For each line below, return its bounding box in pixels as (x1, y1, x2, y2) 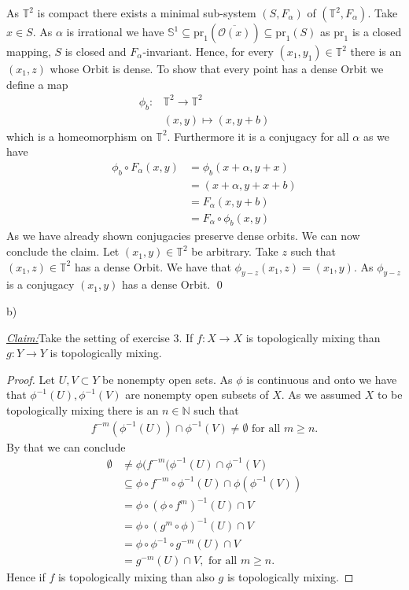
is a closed (352, 24, 402, 39)
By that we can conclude (6, 438, 126, 455)
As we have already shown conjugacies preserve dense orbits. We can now (6, 227, 360, 244)
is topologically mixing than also (57, 569, 215, 585)
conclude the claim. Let (6, 243, 120, 260)
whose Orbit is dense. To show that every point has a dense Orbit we (50, 61, 384, 76)
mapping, (6, 43, 51, 59)
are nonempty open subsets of (125, 386, 269, 403)
